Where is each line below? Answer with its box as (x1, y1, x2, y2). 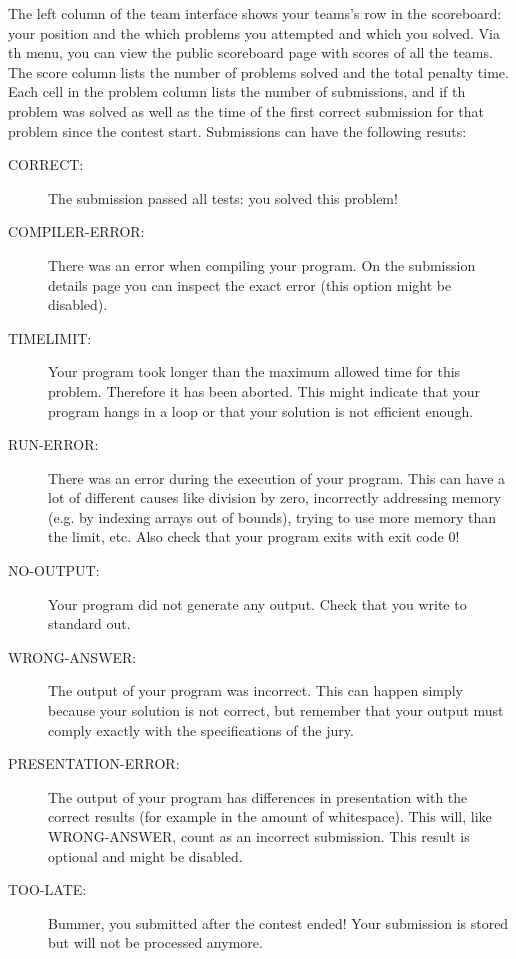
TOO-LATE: (8, 879, 87, 900)
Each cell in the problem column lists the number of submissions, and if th (8, 81, 466, 102)
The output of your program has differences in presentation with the (48, 786, 468, 807)
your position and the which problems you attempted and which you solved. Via (8, 22, 500, 43)
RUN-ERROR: (8, 434, 99, 455)
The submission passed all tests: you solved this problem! (48, 187, 398, 208)
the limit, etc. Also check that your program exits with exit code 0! (48, 526, 460, 547)
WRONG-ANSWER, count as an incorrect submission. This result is (48, 826, 470, 846)
